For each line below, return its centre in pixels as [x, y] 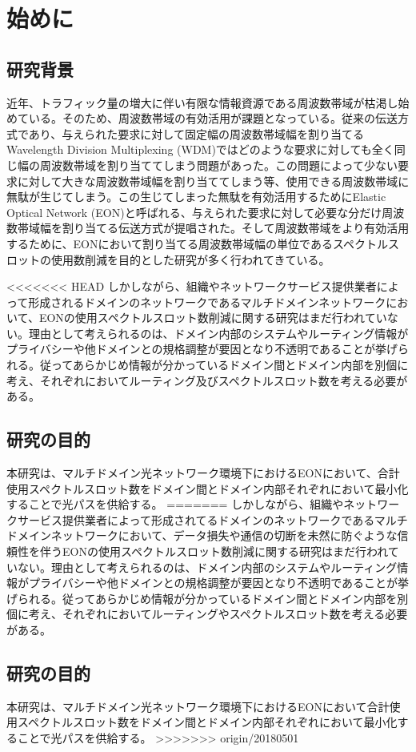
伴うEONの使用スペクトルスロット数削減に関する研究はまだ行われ [214, 551]
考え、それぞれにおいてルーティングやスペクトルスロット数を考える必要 [218, 614]
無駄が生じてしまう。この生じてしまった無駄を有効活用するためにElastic [196, 197]
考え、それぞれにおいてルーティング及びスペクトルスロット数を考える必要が [207, 380]
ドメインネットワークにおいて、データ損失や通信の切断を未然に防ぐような [202, 535]
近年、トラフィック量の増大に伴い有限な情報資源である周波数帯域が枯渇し [202, 102]
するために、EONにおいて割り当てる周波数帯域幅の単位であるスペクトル [197, 243]
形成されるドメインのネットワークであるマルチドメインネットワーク [207, 302]
